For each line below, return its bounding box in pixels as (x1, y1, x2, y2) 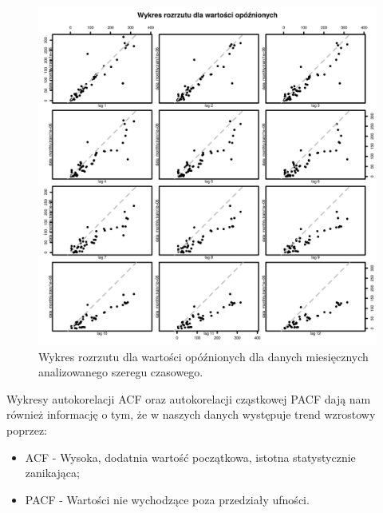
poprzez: (6, 421, 47, 438)
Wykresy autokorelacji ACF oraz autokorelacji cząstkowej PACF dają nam (6, 390, 371, 407)
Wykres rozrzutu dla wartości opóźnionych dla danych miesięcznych (38, 348, 369, 364)
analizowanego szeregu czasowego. (38, 364, 203, 380)
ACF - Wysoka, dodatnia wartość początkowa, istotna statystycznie (25, 448, 356, 465)
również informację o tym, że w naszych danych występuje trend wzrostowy (6, 406, 376, 423)
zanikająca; (25, 464, 80, 481)
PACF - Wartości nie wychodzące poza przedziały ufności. (25, 491, 310, 507)
